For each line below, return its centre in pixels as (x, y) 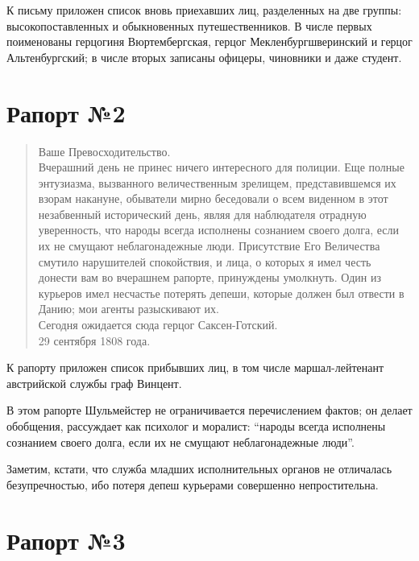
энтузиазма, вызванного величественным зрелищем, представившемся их (217, 182)
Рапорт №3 (66, 540)
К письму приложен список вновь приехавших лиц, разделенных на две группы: (204, 10)
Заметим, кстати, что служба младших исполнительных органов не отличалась (199, 469)
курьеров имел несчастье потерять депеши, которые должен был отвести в (221, 293)
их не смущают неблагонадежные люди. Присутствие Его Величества (209, 246)
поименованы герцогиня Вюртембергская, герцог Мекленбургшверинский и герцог (209, 41)
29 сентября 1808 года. (94, 340)
